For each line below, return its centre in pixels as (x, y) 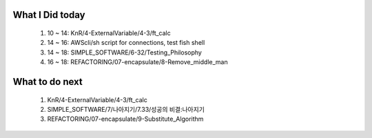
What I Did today (49, 15)
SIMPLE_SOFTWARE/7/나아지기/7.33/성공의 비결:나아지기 (126, 109)
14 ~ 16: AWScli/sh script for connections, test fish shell (126, 43)
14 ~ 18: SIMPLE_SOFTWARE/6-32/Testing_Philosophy (125, 52)
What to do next (48, 82)
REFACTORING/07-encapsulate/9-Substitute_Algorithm (125, 119)
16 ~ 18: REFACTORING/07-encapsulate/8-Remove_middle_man (137, 62)
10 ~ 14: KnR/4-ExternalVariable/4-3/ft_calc (109, 33)
